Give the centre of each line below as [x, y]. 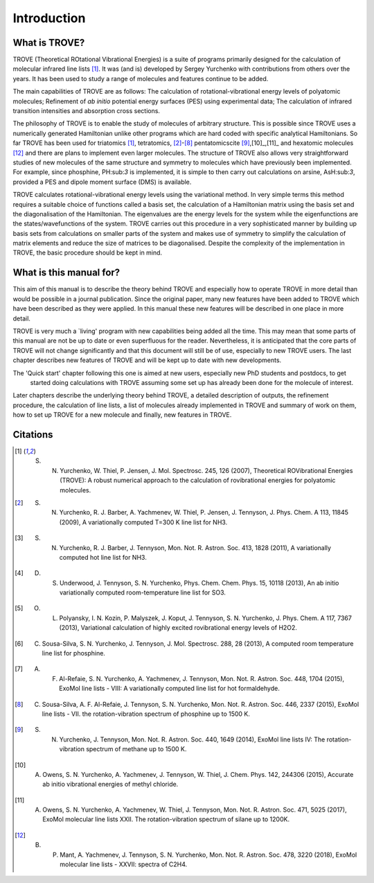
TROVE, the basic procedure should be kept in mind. [88, 252]
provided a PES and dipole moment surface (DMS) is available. [102, 182]
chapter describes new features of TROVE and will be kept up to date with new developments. [147, 360]
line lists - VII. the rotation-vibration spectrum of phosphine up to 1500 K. [146, 714]
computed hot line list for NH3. [103, 557]
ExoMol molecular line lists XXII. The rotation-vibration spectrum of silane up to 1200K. [166, 819]
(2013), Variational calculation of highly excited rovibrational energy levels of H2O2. [178, 628]
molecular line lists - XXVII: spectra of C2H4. [124, 864]
